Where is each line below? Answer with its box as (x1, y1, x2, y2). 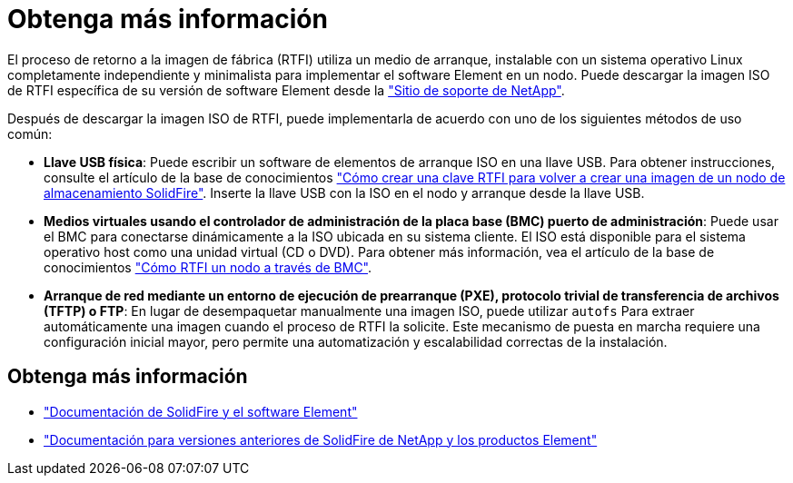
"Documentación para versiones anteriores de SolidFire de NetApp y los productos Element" (44, 431, 598, 448)
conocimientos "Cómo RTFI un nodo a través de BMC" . (44, 259, 372, 275)
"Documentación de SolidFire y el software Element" (44, 403, 358, 419)
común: (7, 125, 53, 142)
